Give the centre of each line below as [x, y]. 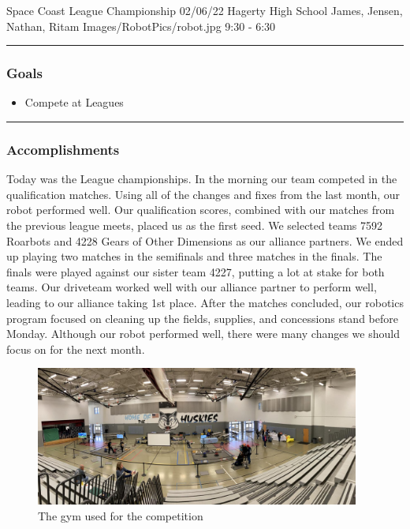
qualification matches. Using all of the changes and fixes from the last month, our [203, 194]
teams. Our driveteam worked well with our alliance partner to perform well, [192, 287]
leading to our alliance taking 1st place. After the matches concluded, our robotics [205, 302]
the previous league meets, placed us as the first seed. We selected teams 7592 [194, 225]
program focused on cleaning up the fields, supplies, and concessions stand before [202, 318]
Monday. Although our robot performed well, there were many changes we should [203, 334]
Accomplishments [63, 149]
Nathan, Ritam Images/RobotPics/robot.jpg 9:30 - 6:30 [141, 26]
